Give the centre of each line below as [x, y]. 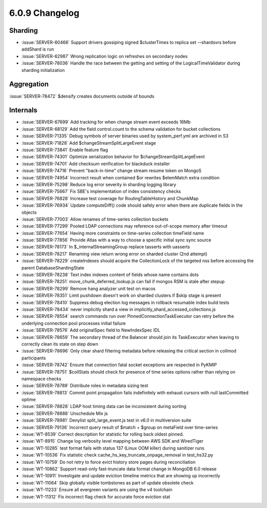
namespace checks [42, 379]
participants [34, 358]
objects [29, 212]
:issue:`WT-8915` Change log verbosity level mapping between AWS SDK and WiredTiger [112, 441]
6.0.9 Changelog [44, 13]
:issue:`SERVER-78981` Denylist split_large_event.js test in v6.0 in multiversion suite [106, 420]
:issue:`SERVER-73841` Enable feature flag [65, 150]
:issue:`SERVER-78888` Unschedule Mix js [65, 413]
